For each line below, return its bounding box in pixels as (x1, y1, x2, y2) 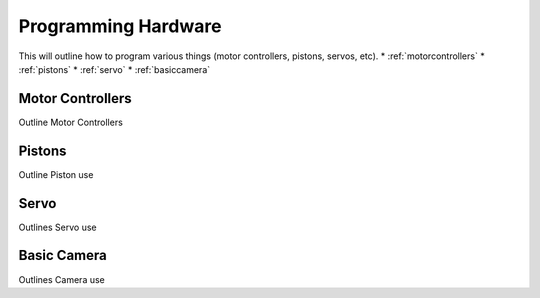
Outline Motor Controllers (18, 116, 124, 128)
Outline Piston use (18, 168, 94, 180)
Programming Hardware (18, 15, 222, 37)
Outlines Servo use (18, 221, 97, 233)
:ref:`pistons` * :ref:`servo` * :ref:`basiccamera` (18, 63, 211, 75)
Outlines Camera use (18, 273, 105, 285)
